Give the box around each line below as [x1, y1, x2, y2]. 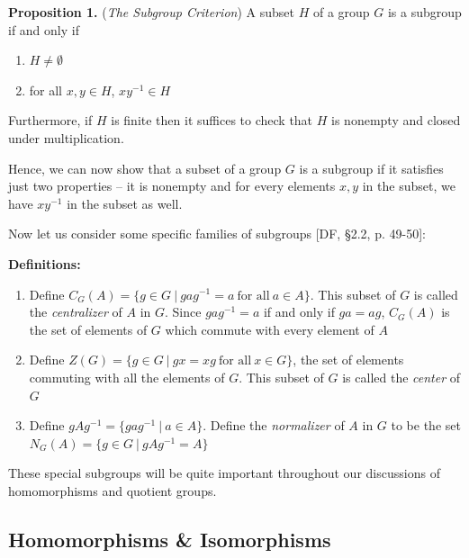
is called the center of [342, 367, 461, 386]
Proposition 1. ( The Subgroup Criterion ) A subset [8, 3, 294, 21]
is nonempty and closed [331, 111, 461, 130]
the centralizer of [29, 302, 122, 321]
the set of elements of [29, 319, 148, 338]
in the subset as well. [67, 193, 183, 212]
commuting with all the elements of [29, 367, 225, 386]
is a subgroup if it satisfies [299, 158, 444, 177]
